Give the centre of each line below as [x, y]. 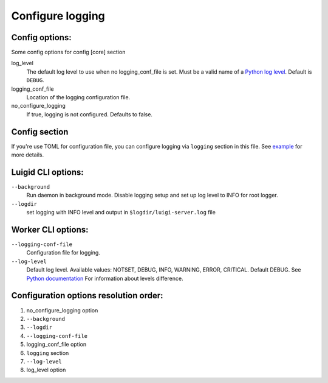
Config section [40, 132]
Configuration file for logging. [63, 253]
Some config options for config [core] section [68, 52]
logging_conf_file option [56, 345]
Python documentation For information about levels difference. [105, 278]
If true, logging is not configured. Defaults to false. [90, 114]
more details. [28, 155]
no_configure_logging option [62, 310]
